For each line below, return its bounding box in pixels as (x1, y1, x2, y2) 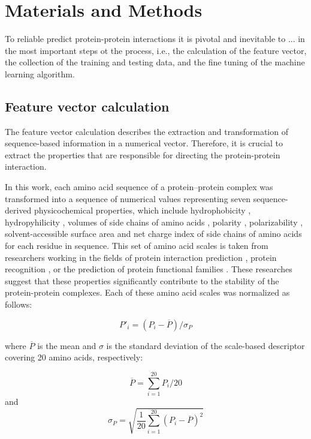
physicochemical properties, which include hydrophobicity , (34, 204, 251, 217)
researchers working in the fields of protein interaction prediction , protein (5, 251, 277, 263)
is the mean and (37, 339, 96, 351)
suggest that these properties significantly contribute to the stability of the (5, 274, 279, 287)
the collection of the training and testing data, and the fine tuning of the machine (5, 56, 305, 68)
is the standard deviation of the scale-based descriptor (106, 339, 305, 351)
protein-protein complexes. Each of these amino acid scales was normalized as (5, 286, 290, 299)
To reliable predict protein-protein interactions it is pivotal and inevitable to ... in (5, 32, 305, 45)
